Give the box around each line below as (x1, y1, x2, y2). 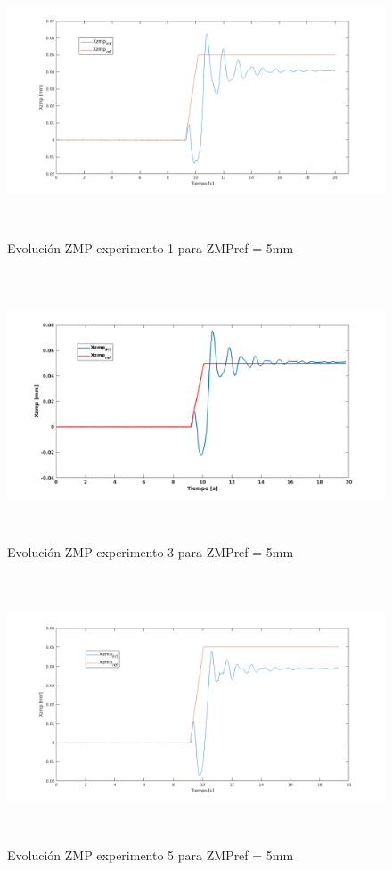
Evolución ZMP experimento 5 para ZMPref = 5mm (7, 846, 294, 865)
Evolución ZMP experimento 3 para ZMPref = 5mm (7, 542, 294, 561)
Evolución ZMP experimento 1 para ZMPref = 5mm (7, 238, 294, 257)
